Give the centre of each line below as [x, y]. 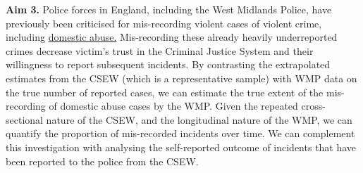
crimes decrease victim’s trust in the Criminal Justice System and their [160, 50]
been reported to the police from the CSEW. [102, 161]
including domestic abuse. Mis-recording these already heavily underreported [172, 37]
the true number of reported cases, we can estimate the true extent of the [165, 92]
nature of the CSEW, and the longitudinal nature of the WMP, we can [199, 119]
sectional [24, 119]
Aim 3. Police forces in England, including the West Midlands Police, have [169, 9]
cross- [313, 106]
